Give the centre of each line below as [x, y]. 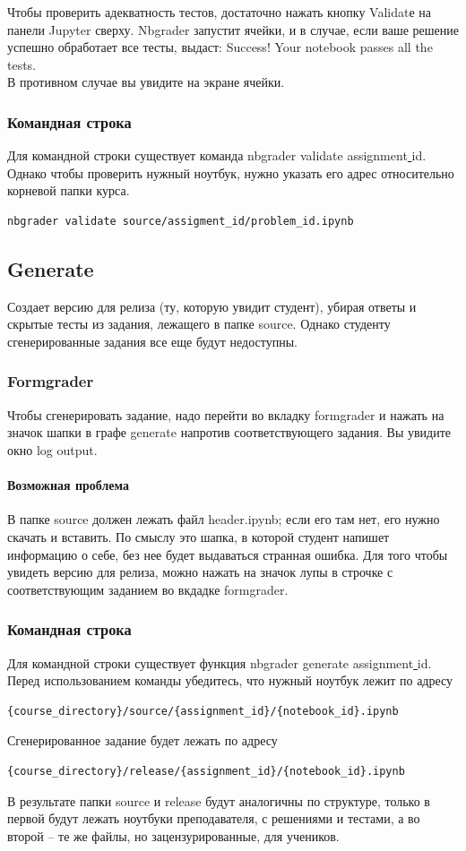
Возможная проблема [68, 485]
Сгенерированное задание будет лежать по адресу [142, 740]
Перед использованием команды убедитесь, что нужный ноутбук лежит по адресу [230, 680]
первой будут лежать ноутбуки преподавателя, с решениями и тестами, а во [214, 818]
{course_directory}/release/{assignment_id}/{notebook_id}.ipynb [206, 771]
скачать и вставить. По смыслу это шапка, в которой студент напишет [198, 536]
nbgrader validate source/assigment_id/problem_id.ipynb [181, 221]
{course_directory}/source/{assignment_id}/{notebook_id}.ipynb [203, 711]
